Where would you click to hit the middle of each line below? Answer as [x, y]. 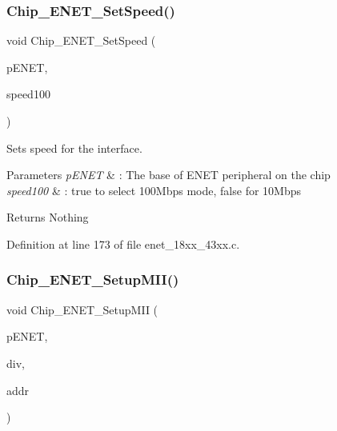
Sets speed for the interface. [74, 148]
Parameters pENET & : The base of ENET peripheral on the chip [168, 175]
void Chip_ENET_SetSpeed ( [81, 40]
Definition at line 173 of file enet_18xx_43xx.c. [123, 243]
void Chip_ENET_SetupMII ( [82, 309]
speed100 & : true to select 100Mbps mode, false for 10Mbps [154, 190]
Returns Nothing [48, 217]
